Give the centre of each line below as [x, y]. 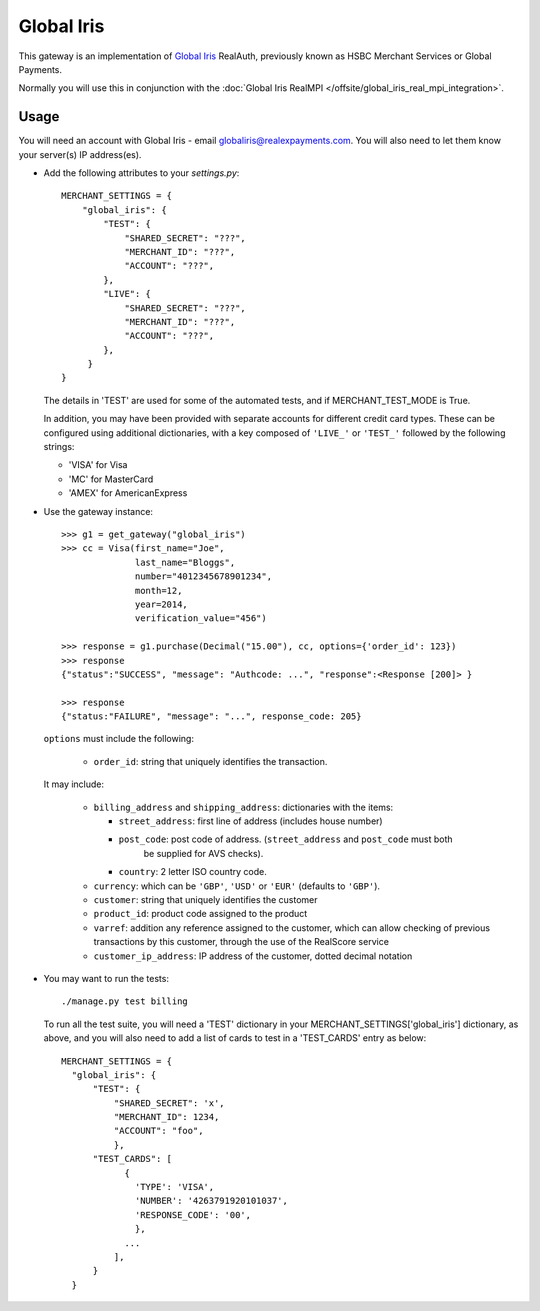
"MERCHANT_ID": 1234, [166, 1117]
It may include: [74, 784]
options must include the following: [119, 739]
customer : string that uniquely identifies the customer [206, 899]
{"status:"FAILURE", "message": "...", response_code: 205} [211, 716]
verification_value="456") [201, 618]
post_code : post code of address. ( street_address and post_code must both [286, 839]
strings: [59, 447]
